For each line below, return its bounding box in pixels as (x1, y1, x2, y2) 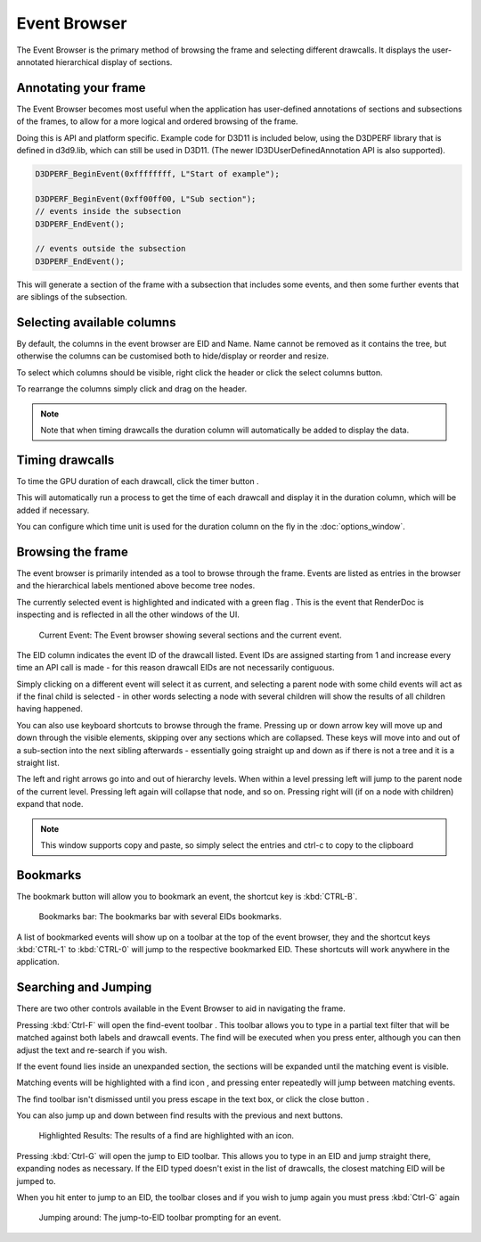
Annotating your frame (16, 80, 146, 95)
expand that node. (16, 799, 84, 810)
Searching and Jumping (16, 980, 152, 995)
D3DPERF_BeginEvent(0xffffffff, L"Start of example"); (35, 169, 280, 178)
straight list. (16, 758, 60, 769)
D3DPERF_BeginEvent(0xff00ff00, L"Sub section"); (35, 193, 257, 204)
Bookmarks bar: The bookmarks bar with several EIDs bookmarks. (38, 911, 282, 922)
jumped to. (16, 1175, 57, 1186)
